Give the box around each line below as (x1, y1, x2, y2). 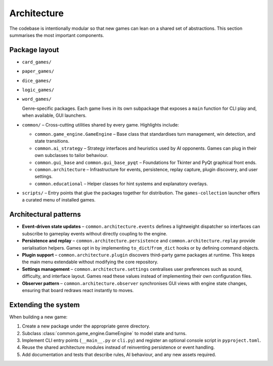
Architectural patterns (9, 210, 81, 219)
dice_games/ (22, 77, 52, 84)
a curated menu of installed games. (22, 197, 96, 203)
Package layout (9, 46, 59, 54)
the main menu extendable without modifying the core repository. (22, 259, 159, 265)
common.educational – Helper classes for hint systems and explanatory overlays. (34, 180, 208, 187)
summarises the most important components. (9, 32, 104, 38)
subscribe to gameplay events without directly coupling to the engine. (22, 230, 168, 236)
